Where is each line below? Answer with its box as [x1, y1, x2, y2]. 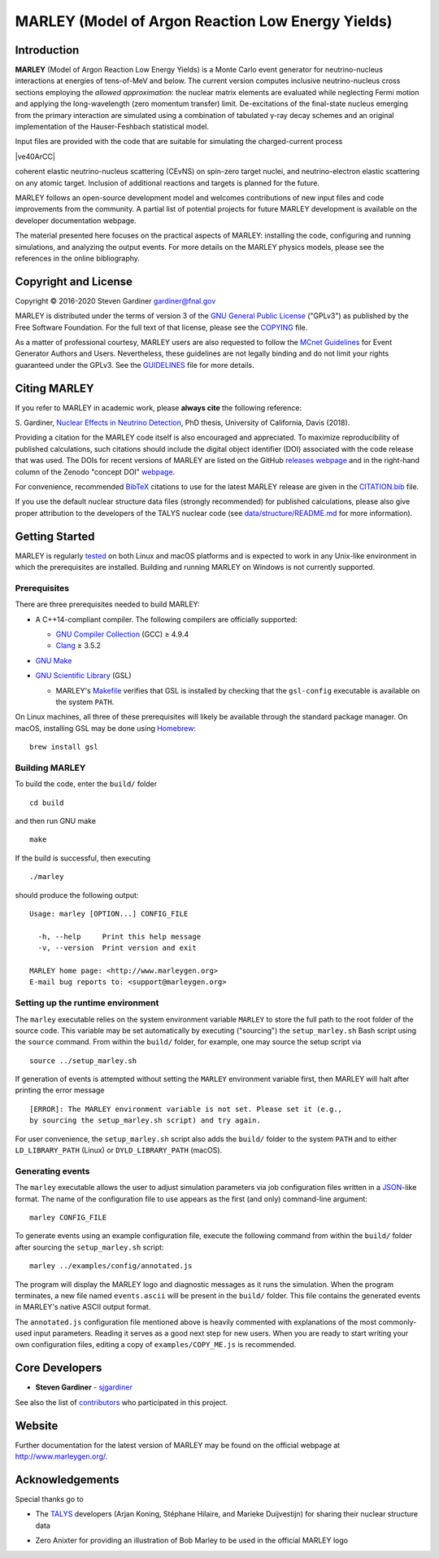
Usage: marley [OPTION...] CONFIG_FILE [29, 909, 189, 919]
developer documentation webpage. [15, 216, 137, 225]
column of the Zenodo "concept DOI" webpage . [15, 466, 176, 476]
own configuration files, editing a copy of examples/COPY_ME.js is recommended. [15, 1340, 297, 1350]
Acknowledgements [15, 1473, 120, 1486]
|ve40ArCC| [15, 151, 56, 161]
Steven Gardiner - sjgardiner [35, 1382, 133, 1392]
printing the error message [15, 1085, 105, 1095]
